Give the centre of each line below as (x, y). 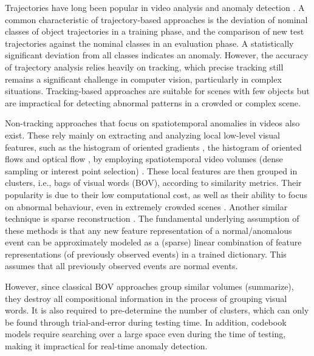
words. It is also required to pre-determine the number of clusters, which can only (157, 310)
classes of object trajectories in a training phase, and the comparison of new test (155, 31)
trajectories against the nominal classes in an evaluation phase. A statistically (149, 43)
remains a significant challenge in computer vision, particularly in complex (143, 79)
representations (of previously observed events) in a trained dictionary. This (146, 254)
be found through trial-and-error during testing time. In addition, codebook (146, 322)
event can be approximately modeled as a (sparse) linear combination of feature (153, 242)
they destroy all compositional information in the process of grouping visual (146, 298)
